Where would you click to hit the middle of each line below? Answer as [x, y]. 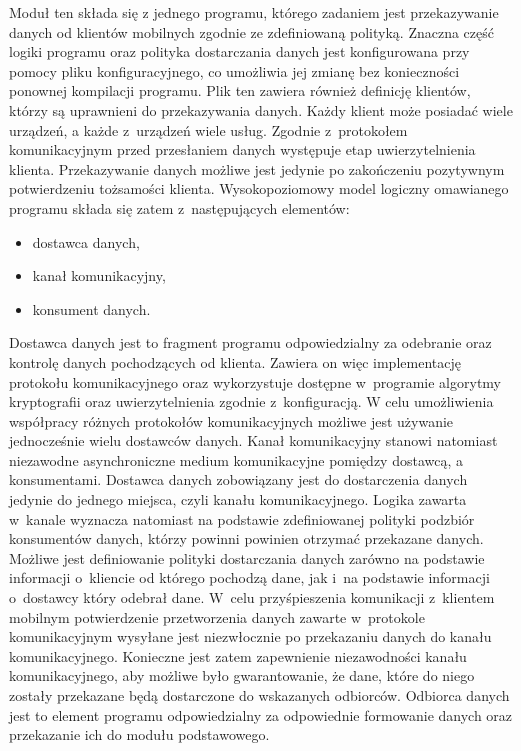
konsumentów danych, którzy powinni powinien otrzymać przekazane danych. [246, 538]
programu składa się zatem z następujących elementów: [179, 207]
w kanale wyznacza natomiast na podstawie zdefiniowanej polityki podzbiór [242, 518]
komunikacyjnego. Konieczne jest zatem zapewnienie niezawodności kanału [238, 655]
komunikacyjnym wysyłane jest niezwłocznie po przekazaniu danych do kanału [250, 636]
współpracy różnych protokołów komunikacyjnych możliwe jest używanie [231, 420]
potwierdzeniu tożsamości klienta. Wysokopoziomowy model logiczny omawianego [259, 188]
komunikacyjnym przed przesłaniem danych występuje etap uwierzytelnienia [242, 149]
